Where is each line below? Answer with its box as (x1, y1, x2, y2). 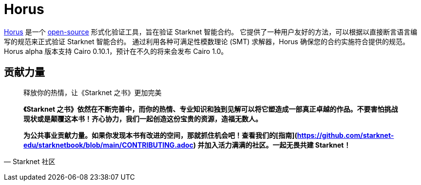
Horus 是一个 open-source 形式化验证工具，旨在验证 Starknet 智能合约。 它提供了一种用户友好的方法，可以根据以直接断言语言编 (4, 27, 418, 36)
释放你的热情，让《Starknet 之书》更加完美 (23, 88, 162, 97)
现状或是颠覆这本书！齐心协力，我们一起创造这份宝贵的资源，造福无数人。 (23, 114, 262, 123)
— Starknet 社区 (4, 157, 56, 166)
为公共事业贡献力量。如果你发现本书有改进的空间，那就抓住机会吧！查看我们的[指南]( (23, 131, 297, 139)
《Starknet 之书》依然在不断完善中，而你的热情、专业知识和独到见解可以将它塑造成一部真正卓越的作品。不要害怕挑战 (23, 104, 398, 113)
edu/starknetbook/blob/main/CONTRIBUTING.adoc (23, 140, 193, 149)
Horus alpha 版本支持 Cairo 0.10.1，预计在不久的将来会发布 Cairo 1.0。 (4, 47, 228, 55)
